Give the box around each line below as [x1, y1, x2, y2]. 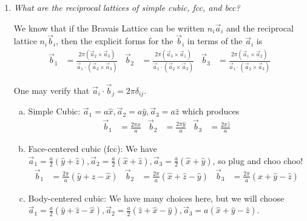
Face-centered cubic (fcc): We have [28, 142, 157, 154]
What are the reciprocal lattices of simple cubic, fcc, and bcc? [13, 1, 240, 13]
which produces [181, 105, 240, 117]
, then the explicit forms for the [56, 35, 174, 47]
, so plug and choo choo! [212, 154, 303, 167]
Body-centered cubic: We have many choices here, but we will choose [28, 191, 285, 204]
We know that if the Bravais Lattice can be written [13, 21, 205, 34]
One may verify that [13, 84, 90, 96]
